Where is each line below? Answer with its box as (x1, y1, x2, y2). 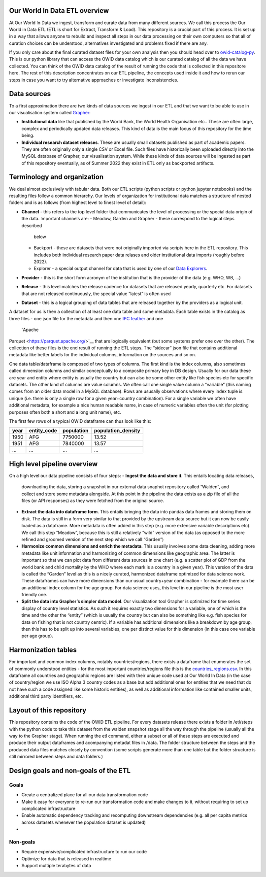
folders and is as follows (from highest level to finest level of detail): (9, 200, 146, 205)
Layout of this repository (9, 706, 87, 714)
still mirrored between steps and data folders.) (9, 754, 103, 760)
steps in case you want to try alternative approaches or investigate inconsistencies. (9, 77, 179, 83)
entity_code (29, 427, 57, 434)
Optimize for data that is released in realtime (21, 855, 112, 862)
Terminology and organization (9, 173, 104, 181)
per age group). (21, 633, 54, 639)
